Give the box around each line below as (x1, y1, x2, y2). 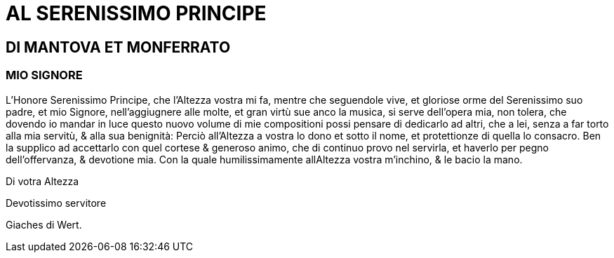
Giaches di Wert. (6, 218, 82, 231)
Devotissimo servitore (6, 196, 107, 209)
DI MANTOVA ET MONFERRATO (6, 38, 231, 56)
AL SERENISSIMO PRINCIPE (6, 1, 267, 25)
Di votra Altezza (6, 175, 79, 187)
